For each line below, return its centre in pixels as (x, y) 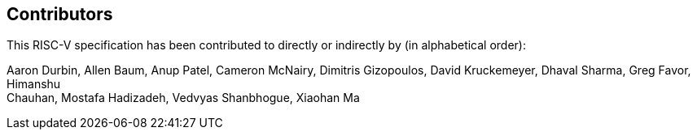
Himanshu (34, 84)
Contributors (60, 14)
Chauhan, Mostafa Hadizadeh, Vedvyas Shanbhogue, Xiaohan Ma (183, 98)
